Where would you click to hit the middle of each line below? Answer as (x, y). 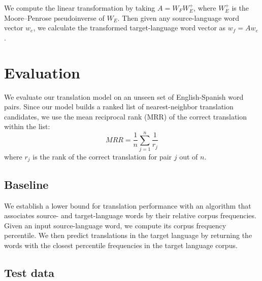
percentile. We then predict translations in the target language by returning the (128, 235)
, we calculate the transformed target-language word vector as (129, 28)
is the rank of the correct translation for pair (102, 156)
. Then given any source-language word (178, 17)
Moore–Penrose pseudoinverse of (54, 17)
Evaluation (42, 72)
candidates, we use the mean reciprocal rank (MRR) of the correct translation (126, 116)
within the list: (27, 126)
